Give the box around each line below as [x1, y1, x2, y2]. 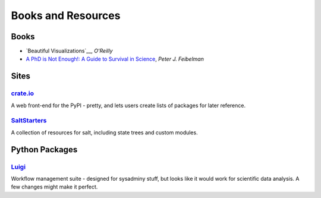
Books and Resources [11, 9, 121, 22]
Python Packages [11, 144, 78, 155]
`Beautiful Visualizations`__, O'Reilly [26, 48, 113, 55]
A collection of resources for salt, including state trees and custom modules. [11, 128, 199, 136]
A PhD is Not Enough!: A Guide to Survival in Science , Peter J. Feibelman [26, 55, 204, 62]
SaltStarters [11, 117, 47, 125]
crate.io [11, 89, 34, 98]
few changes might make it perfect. [11, 183, 98, 190]
